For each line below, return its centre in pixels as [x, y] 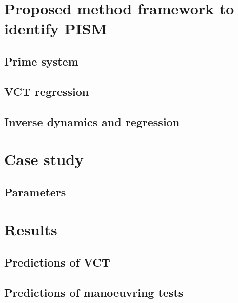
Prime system [41, 61]
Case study [44, 159]
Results [31, 229]
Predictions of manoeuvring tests [94, 292]
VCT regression [47, 91]
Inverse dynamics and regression [92, 121]
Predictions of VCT [57, 262]
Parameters [35, 191]
